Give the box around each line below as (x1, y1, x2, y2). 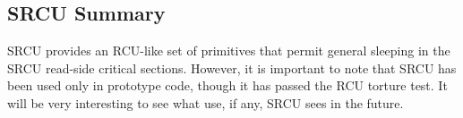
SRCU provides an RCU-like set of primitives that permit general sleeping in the (7, 41, 450, 60)
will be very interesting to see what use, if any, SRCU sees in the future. (7, 93, 404, 112)
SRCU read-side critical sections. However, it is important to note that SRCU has (7, 58, 457, 77)
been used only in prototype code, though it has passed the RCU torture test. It (7, 76, 448, 95)
